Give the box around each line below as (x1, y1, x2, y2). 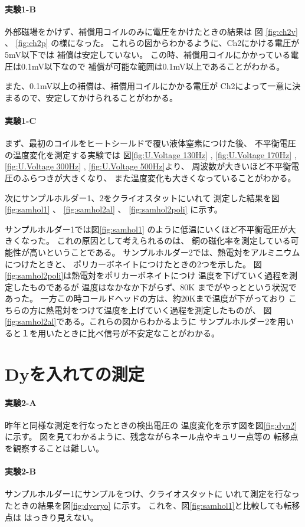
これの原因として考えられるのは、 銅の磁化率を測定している (57, 234, 291, 247)
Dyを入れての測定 (5, 361, 145, 385)
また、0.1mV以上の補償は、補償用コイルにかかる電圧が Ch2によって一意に (5, 80, 293, 92)
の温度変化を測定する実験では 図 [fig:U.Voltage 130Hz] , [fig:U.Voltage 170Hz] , (5, 148, 297, 161)
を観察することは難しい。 (5, 442, 104, 454)
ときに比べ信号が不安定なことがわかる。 (62, 327, 219, 339)
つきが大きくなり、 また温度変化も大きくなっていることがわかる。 (37, 171, 296, 184)
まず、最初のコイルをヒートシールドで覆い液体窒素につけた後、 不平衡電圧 (5, 137, 296, 149)
